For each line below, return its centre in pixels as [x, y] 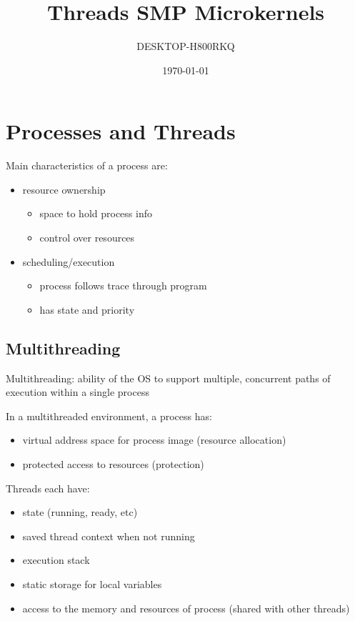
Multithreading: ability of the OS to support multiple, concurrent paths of [168, 378]
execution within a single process [77, 392]
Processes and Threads [121, 131]
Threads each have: [48, 488]
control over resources [87, 238]
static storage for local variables [92, 583]
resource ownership [64, 189]
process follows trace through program [123, 285]
